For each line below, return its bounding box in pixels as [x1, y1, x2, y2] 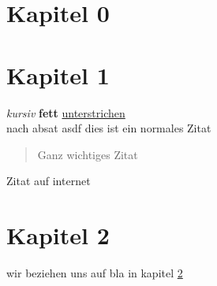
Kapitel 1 [6, 58, 110, 91]
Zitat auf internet [6, 173, 91, 189]
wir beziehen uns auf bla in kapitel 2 [6, 265, 183, 280]
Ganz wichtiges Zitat [37, 146, 138, 162]
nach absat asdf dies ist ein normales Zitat [6, 120, 211, 136]
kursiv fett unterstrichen [6, 104, 125, 121]
